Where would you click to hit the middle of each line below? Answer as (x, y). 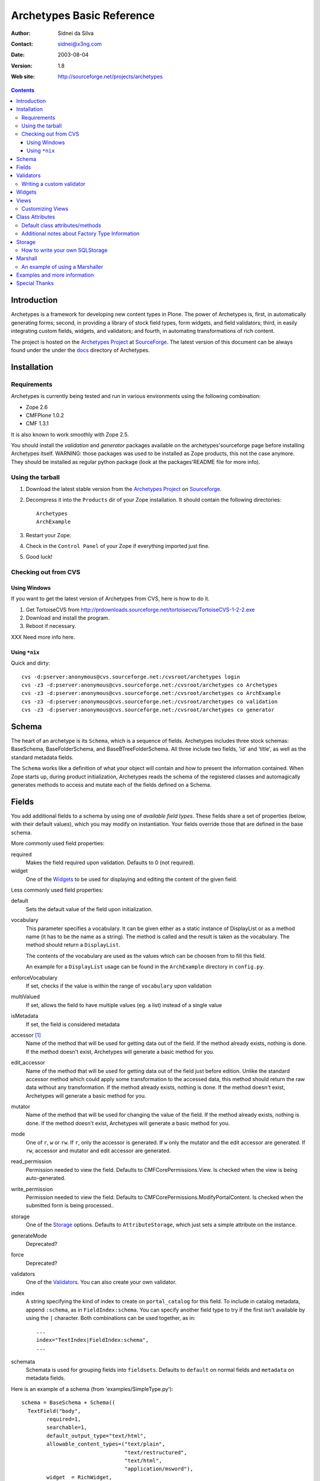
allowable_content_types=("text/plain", (106, 1444)
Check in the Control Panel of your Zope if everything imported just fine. (118, 546)
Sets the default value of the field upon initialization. (89, 909)
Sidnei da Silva (76, 33)
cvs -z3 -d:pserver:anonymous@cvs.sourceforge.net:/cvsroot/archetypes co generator (148, 710)
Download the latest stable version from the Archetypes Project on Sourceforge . (124, 489)
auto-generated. (46, 1178)
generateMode (29, 1236)
